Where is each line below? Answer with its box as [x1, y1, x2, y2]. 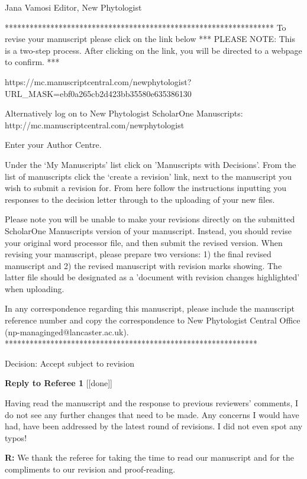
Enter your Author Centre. [5, 138, 102, 151]
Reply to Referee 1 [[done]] [5, 377, 112, 389]
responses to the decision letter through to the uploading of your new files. [5, 193, 275, 205]
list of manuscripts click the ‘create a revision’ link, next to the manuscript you [5, 170, 292, 182]
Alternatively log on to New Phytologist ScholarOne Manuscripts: [5, 107, 243, 119]
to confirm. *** [5, 56, 60, 68]
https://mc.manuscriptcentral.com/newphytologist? [5, 75, 192, 88]
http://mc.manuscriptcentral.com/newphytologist [5, 118, 185, 131]
